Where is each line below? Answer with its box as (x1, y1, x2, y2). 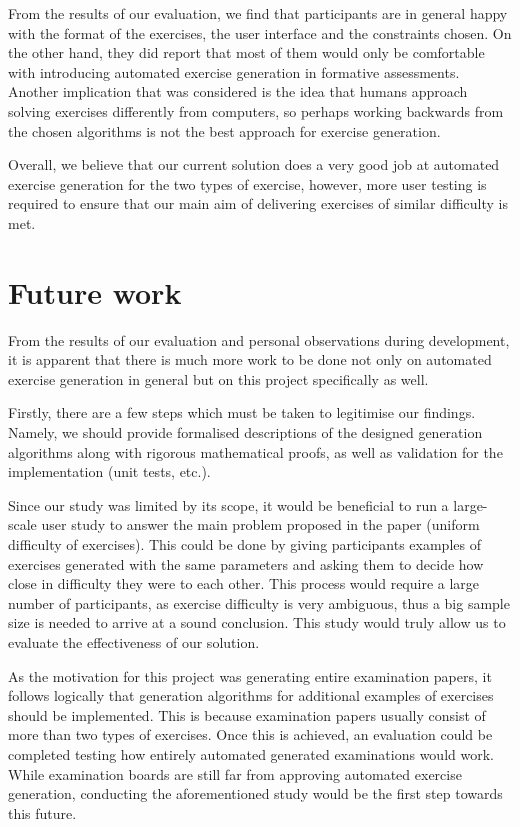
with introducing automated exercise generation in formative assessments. (8, 61, 460, 82)
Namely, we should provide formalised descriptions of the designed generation (8, 422, 483, 443)
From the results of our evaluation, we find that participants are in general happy (8, 3, 508, 23)
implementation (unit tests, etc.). (8, 461, 211, 482)
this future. (8, 802, 77, 823)
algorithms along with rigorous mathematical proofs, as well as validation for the (8, 441, 503, 462)
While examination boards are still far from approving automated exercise (8, 763, 462, 784)
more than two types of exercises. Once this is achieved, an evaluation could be (8, 724, 493, 745)
